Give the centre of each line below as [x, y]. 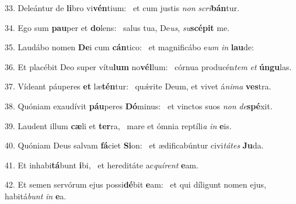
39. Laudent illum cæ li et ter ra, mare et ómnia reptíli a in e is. [118, 125]
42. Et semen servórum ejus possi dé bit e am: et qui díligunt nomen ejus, [135, 184]
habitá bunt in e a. [36, 196]
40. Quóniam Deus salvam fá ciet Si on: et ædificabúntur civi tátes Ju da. [134, 145]
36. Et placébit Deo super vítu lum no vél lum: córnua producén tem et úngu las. [148, 66]
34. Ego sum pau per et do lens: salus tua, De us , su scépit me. [117, 27]
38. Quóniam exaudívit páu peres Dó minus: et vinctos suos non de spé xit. [139, 106]
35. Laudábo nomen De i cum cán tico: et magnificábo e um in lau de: [129, 47]
